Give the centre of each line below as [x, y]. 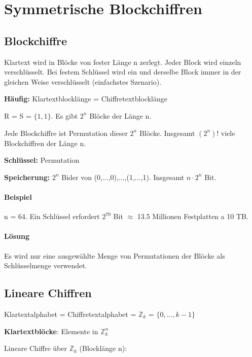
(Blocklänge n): [103, 348]
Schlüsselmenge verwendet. [46, 265]
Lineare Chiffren [48, 293]
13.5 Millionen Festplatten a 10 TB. [193, 216]
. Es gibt [64, 115]
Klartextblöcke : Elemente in [51, 331]
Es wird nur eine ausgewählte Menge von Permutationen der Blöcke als [115, 255]
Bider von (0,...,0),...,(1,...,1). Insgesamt [123, 177]
